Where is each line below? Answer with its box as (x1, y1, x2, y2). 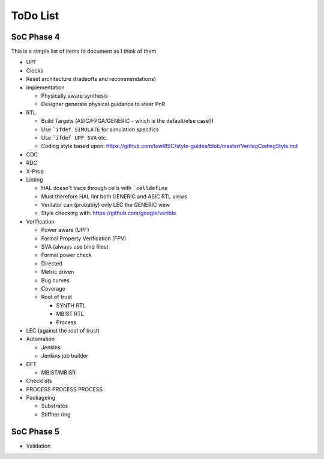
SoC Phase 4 (11, 32, 60, 42)
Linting (26, 176, 43, 183)
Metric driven (41, 268, 74, 276)
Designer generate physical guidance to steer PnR (41, 101, 166, 108)
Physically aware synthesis (41, 92, 108, 99)
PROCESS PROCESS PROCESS (26, 385, 103, 392)
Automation (26, 336, 55, 343)
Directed (41, 259, 62, 267)
